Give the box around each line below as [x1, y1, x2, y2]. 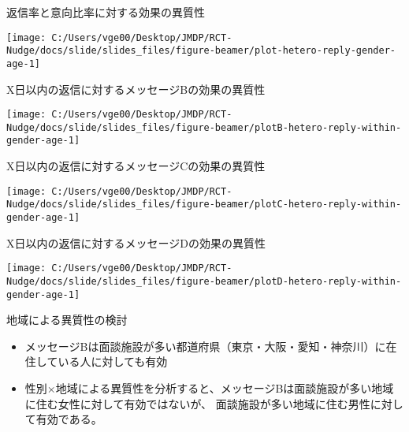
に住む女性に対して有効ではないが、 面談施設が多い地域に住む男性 [24, 395, 370, 412]
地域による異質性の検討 [6, 311, 128, 328]
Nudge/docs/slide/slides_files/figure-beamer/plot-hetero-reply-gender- [6, 45, 396, 57]
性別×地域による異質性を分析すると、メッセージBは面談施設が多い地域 [24, 380, 394, 397]
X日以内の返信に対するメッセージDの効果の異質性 [6, 234, 266, 251]
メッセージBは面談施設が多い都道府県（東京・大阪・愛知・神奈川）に [24, 337, 386, 354]
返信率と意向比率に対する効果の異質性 [6, 4, 205, 20]
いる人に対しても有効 [58, 353, 168, 370]
